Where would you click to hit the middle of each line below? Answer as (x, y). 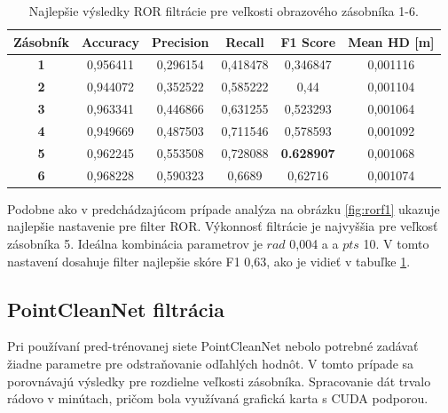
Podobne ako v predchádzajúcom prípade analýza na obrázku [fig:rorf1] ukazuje (224, 208)
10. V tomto (396, 243)
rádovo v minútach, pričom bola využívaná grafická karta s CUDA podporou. (218, 398)
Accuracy (110, 41)
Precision (181, 41)
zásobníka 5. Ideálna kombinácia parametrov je (135, 243)
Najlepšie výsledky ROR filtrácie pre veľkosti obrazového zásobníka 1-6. (224, 11)
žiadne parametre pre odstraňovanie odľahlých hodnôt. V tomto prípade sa (211, 363)
